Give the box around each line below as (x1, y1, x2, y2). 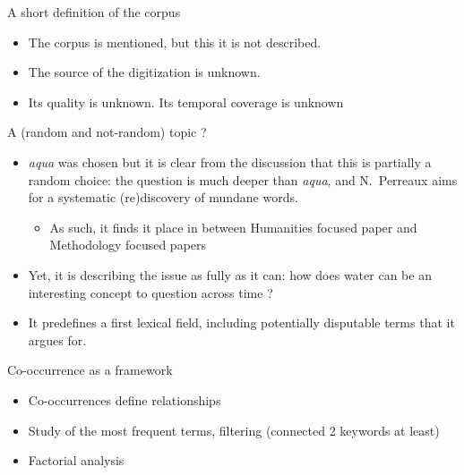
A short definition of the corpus (7, 3, 181, 21)
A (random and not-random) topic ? (7, 123, 207, 141)
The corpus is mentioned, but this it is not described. (28, 32, 322, 51)
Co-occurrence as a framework (7, 360, 173, 379)
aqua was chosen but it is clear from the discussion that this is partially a (28, 152, 432, 171)
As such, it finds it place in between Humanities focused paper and (49, 217, 417, 236)
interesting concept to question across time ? (28, 283, 273, 301)
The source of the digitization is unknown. (28, 63, 261, 81)
